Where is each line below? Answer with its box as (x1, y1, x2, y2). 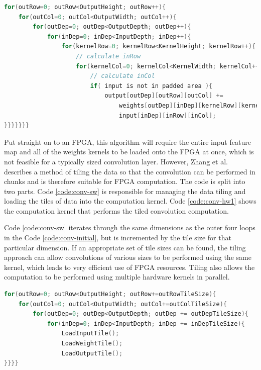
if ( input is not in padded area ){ (90, 82, 213, 89)
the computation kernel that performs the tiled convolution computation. (4, 205, 229, 216)
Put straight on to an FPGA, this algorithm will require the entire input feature (4, 136, 251, 147)
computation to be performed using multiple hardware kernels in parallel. (4, 271, 230, 282)
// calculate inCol (90, 72, 155, 80)
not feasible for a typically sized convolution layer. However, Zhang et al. (4, 156, 228, 166)
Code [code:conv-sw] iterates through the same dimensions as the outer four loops (4, 222, 255, 233)
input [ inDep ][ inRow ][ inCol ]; (119, 112, 216, 119)
